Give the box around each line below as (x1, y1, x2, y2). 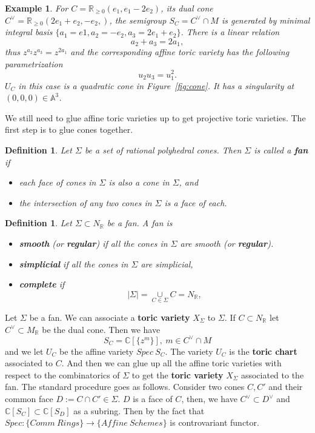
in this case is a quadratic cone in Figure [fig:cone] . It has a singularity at (18, 79, 294, 92)
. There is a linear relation (181, 25, 280, 38)
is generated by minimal (221, 13, 310, 26)
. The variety (165, 344, 213, 357)
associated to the (240, 368, 304, 381)
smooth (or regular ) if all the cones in (19, 237, 168, 249)
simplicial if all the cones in (19, 257, 128, 270)
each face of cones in (19, 176, 96, 189)
